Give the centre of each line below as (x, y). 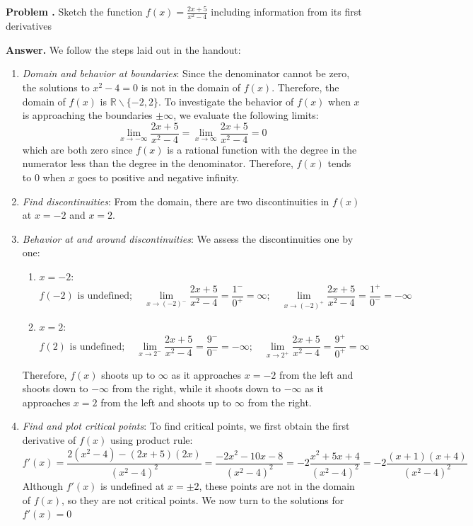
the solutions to (56, 87)
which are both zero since (77, 149)
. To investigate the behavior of (226, 101)
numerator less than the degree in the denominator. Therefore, (158, 163)
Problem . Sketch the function (74, 11)
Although (42, 485)
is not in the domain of (191, 87)
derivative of (49, 439)
